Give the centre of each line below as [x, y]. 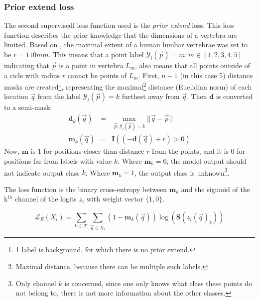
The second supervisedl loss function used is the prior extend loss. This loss [119, 25]
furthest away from [151, 96]
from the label [59, 96]
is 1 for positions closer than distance [87, 151]
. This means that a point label [96, 54]
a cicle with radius [32, 75]
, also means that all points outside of [193, 65]
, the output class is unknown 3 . [182, 172]
